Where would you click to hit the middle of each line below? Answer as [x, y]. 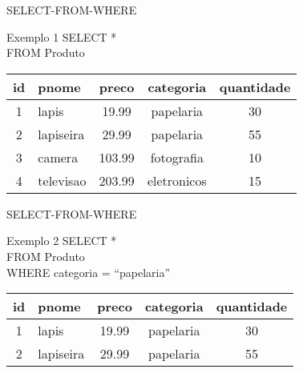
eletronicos [177, 180]
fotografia [177, 157]
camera [58, 157]
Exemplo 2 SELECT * [62, 241]
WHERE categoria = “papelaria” [89, 272]
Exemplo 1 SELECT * [62, 36]
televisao [62, 180]
